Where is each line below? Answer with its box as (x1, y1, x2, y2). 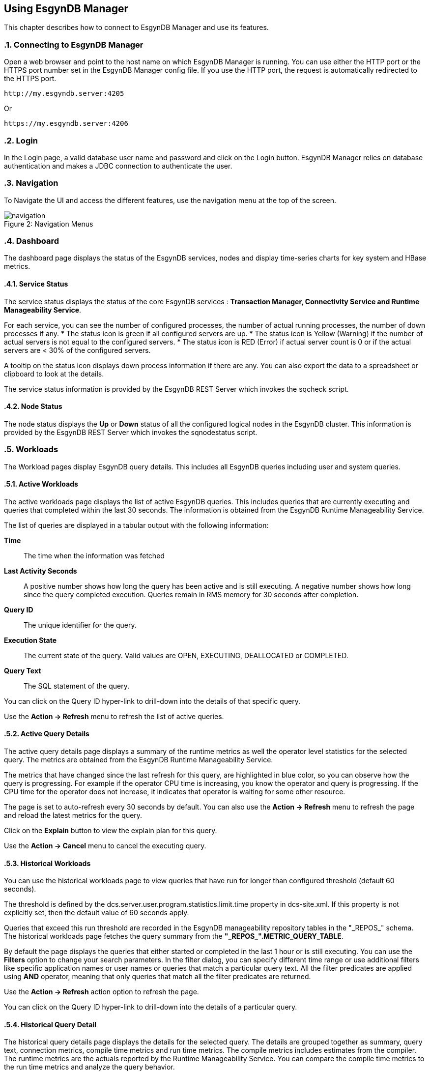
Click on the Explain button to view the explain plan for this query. (4, 826, 217, 835)
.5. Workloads (4, 444, 58, 455)
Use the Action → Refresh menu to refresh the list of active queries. (4, 712, 224, 721)
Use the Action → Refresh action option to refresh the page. (4, 987, 199, 996)
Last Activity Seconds (4, 566, 77, 575)
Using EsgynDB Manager (4, 2, 129, 15)
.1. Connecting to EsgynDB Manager (4, 39, 143, 50)
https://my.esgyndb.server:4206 (4, 119, 128, 128)
